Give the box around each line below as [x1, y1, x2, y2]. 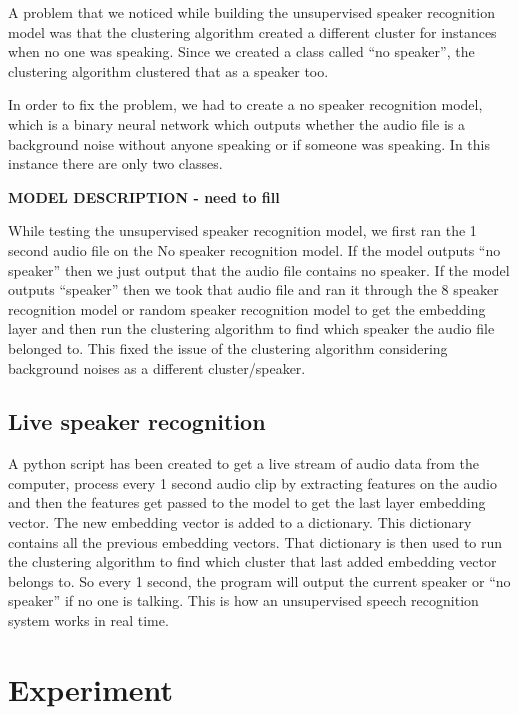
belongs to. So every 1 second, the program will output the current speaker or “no [8, 570, 511, 591]
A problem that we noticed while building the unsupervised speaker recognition [8, 2, 495, 22]
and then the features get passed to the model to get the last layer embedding [8, 492, 486, 513]
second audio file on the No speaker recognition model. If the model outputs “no [8, 239, 501, 260]
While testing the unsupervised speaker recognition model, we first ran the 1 [8, 220, 477, 241]
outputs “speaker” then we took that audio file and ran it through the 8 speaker [8, 279, 499, 300]
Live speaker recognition [8, 406, 266, 437]
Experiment [8, 668, 174, 709]
